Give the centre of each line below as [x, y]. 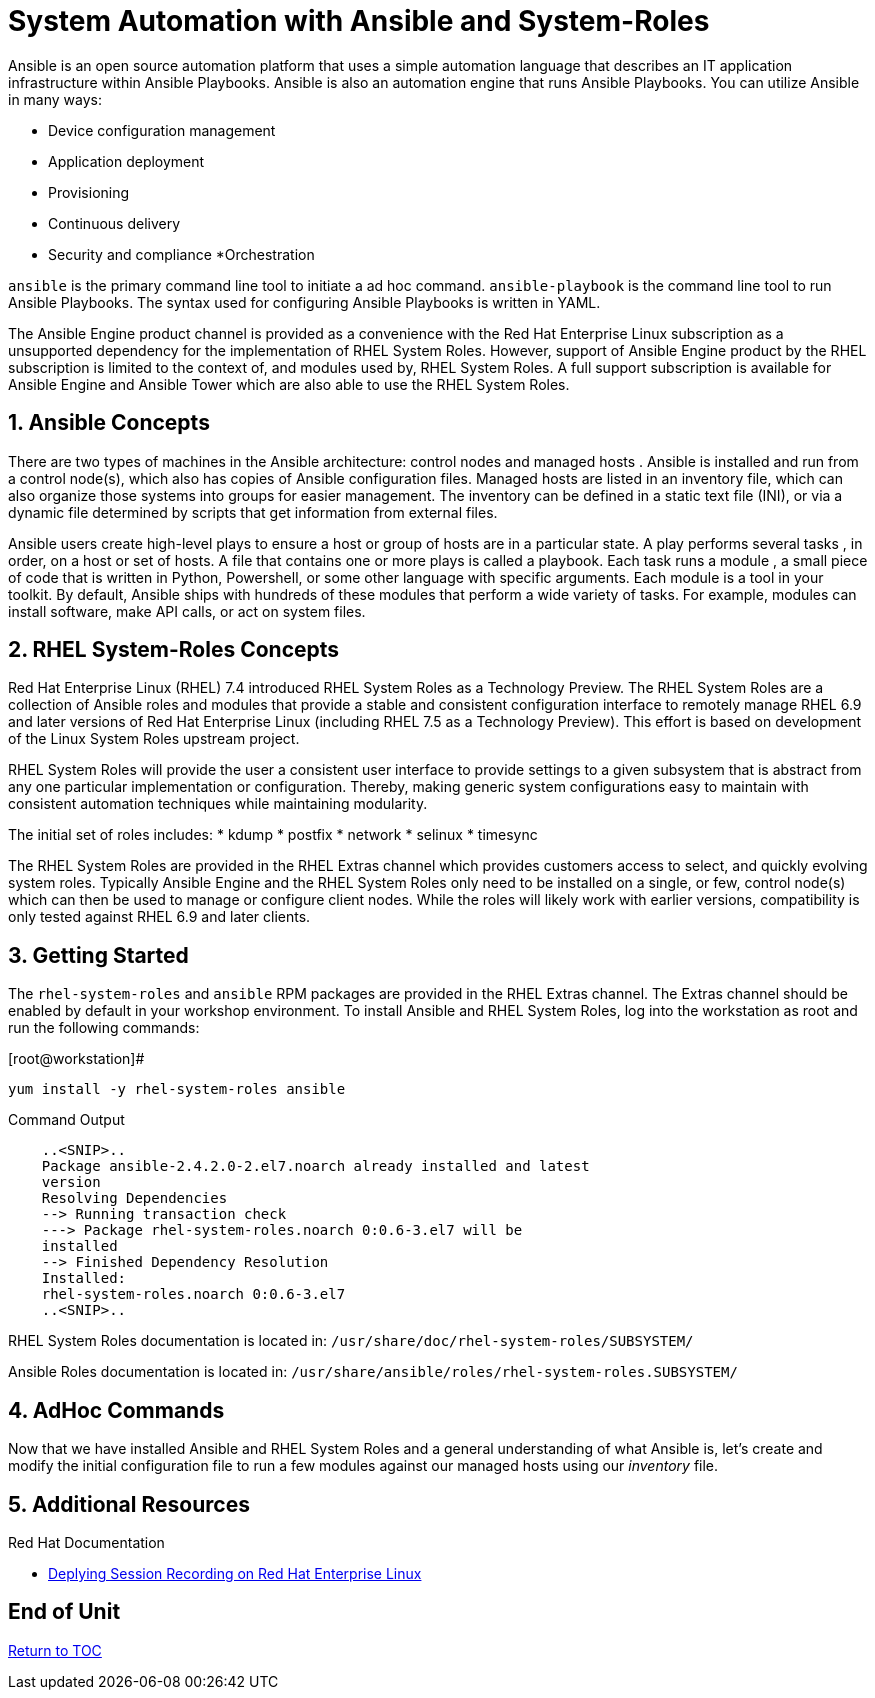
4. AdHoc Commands [116, 1410]
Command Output [66, 1120]
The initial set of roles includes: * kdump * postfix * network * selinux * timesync [273, 835]
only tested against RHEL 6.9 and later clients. [159, 917]
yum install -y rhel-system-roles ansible [177, 1089]
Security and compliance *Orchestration [181, 254]
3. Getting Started [98, 955]
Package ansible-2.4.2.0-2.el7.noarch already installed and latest [315, 1166]
